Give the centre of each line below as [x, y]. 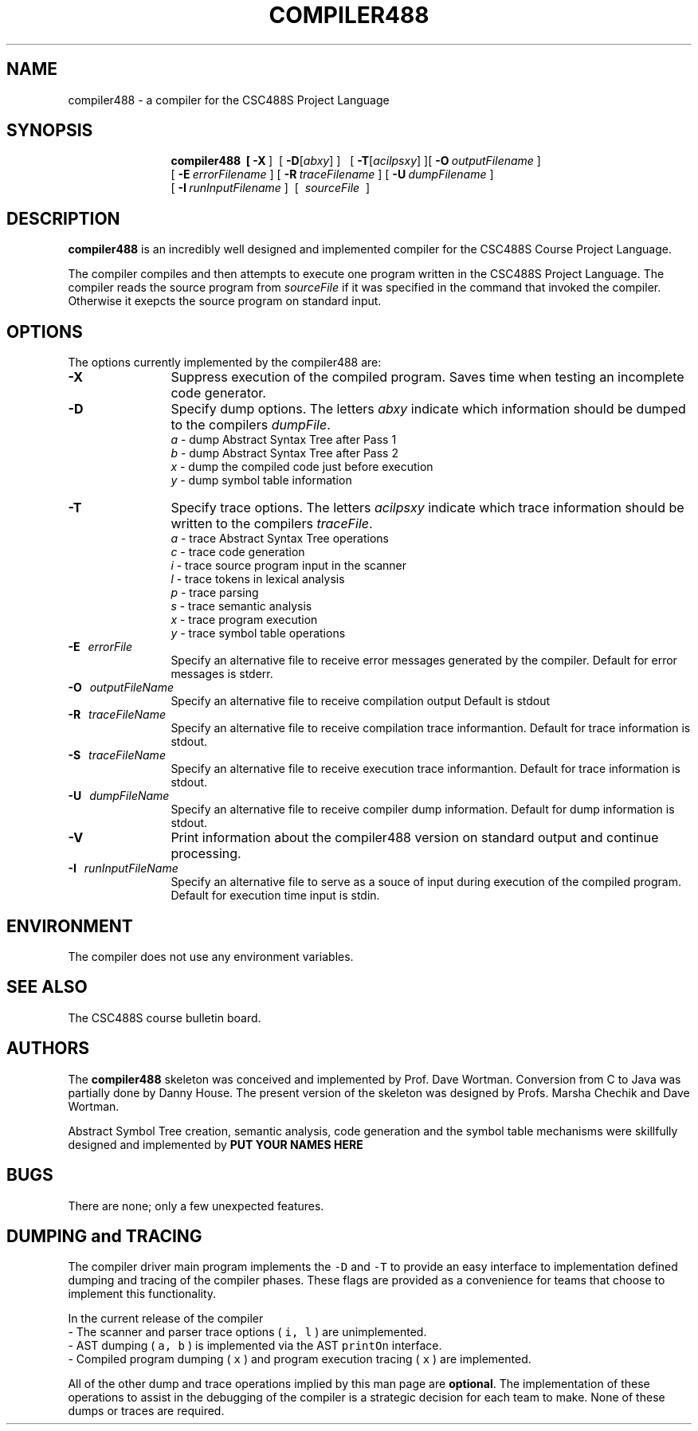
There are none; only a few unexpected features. [196, 1206]
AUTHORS [48, 1049]
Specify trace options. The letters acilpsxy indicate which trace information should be [427, 508]
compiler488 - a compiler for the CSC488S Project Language [229, 100]
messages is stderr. [222, 674]
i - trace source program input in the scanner [288, 566]
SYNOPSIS [50, 131]
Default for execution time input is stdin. [275, 896]
